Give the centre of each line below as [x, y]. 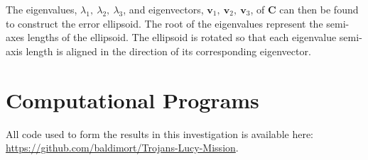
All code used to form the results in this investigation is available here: [160, 133]
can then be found [319, 9]
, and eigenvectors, [163, 9]
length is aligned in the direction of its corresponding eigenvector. [168, 51]
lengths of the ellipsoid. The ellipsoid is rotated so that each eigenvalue [182, 37]
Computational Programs [132, 99]
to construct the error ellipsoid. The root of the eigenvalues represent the [164, 23]
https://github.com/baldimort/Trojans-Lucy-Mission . [122, 148]
